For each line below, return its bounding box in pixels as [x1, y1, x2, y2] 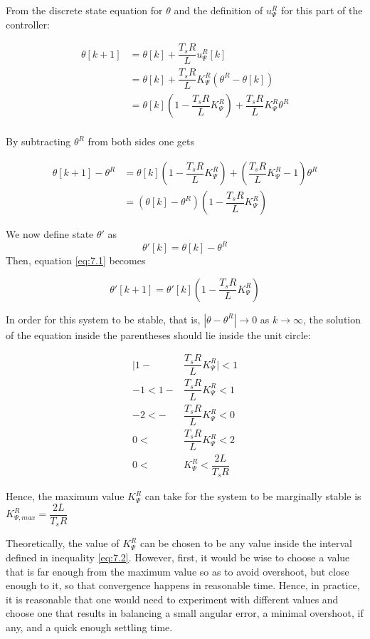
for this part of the [280, 3, 363, 17]
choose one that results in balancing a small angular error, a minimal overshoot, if [6, 606, 364, 620]
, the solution [303, 311, 361, 326]
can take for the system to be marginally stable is [144, 489, 361, 504]
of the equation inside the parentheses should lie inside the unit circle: [6, 327, 311, 342]
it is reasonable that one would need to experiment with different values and [6, 591, 339, 606]
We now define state [6, 227, 94, 241]
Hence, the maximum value [6, 489, 125, 504]
